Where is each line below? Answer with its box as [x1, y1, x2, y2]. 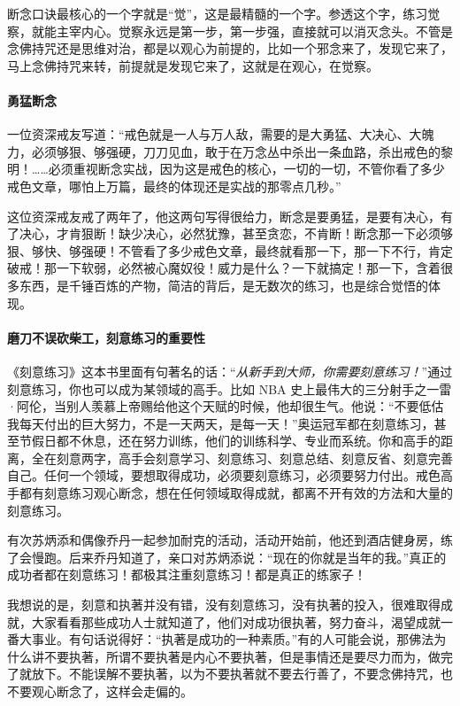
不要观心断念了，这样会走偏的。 [7, 682, 193, 700]
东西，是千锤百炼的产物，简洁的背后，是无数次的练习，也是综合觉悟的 [19, 275, 428, 294]
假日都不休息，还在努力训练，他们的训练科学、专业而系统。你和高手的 [31, 431, 441, 450]
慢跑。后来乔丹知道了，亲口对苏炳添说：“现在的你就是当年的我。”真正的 [31, 547, 447, 566]
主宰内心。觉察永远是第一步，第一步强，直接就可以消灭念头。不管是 [56, 21, 453, 40]
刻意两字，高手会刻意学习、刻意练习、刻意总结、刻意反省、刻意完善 [56, 448, 453, 467]
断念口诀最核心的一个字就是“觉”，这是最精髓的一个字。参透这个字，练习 [7, 4, 428, 22]
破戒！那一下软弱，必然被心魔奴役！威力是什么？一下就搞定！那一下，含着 [7, 259, 441, 277]
